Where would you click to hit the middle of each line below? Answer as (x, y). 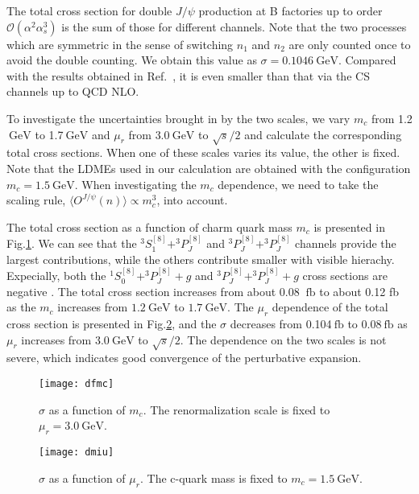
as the (21, 307)
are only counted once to (350, 44)
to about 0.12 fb (359, 291)
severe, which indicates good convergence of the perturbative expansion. (184, 358)
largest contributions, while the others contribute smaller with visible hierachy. (201, 259)
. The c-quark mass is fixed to (214, 478)
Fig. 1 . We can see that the (72, 243)
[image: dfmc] (77, 384)
